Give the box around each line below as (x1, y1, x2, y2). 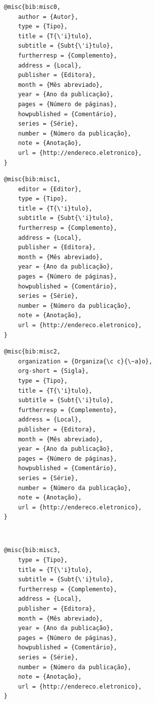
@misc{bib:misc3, (4, 547, 61, 554)
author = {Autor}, (18, 13, 78, 20)
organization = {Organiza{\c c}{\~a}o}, (18, 357, 153, 365)
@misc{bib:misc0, (4, 3, 61, 10)
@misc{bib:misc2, (4, 348, 61, 355)
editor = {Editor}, (18, 185, 82, 193)
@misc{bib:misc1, (4, 176, 61, 183)
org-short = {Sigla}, (18, 367, 89, 375)
